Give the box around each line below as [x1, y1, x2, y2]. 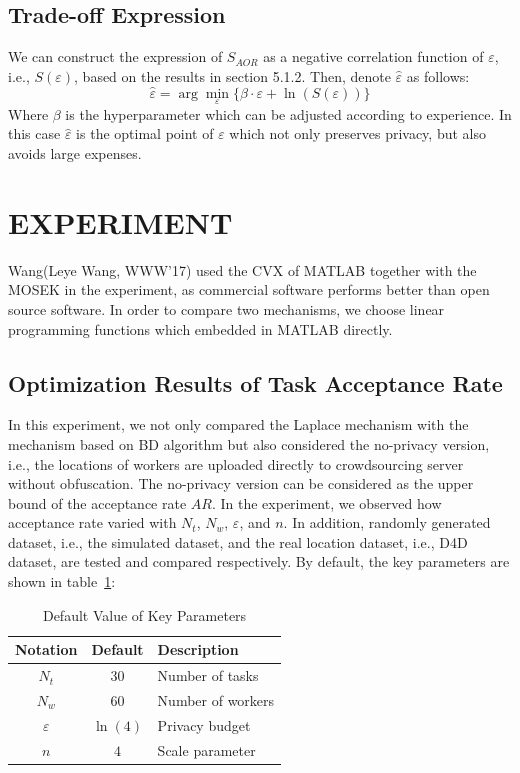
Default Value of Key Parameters [42, 604, 247, 625]
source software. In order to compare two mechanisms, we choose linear [8, 298, 445, 319]
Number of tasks [157, 665, 259, 686]
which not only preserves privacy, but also [229, 123, 486, 144]
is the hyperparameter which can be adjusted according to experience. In [65, 103, 512, 124]
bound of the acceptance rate [8, 492, 187, 513]
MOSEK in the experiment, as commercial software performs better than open [8, 279, 490, 300]
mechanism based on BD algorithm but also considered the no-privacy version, [8, 433, 490, 454]
